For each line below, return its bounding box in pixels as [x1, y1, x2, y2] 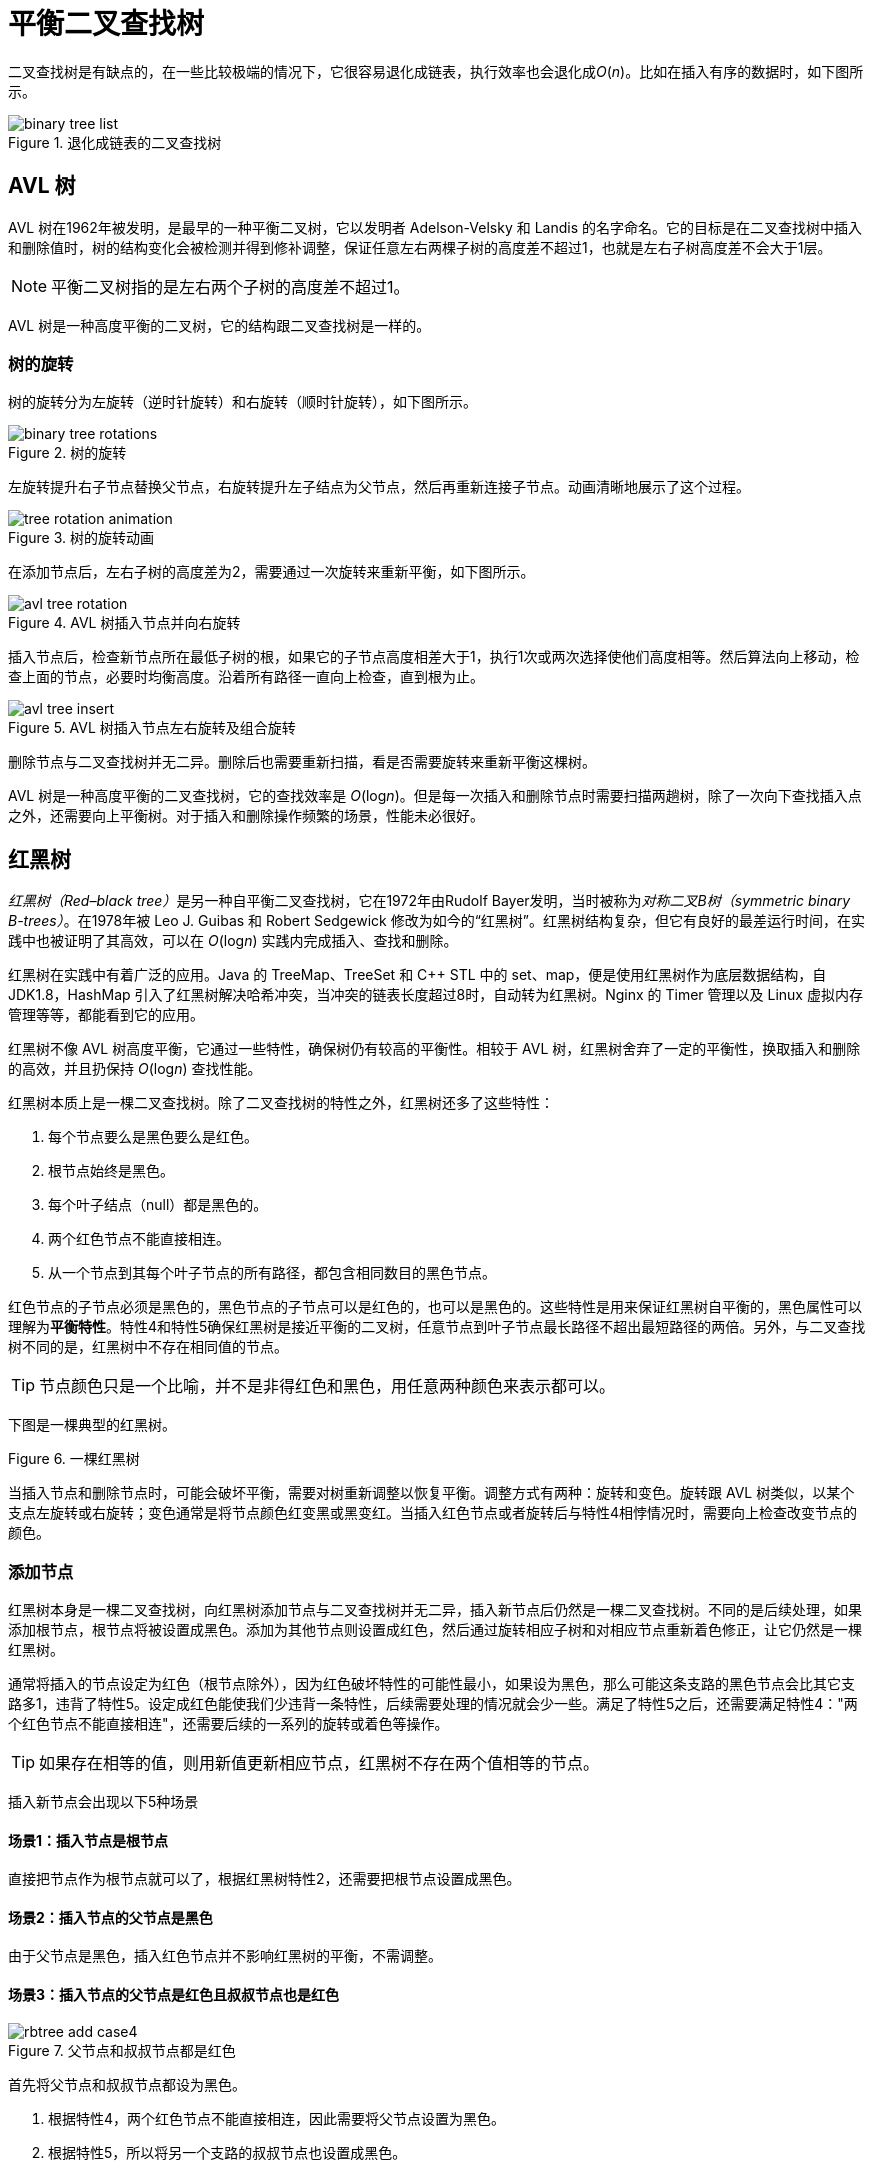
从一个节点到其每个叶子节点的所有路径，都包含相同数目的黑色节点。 [48, 1264, 496, 1282]
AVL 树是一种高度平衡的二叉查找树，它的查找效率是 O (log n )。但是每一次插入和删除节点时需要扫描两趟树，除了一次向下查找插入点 [8, 787, 862, 805]
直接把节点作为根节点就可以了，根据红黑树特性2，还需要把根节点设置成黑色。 [8, 1870, 521, 1888]
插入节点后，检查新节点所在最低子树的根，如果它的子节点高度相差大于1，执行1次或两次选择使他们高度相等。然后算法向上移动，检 [8, 648, 860, 666]
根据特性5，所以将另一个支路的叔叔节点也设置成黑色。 [48, 2143, 407, 2161]
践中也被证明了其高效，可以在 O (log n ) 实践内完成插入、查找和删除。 [8, 932, 458, 950]
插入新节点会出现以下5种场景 [8, 1792, 199, 1810]
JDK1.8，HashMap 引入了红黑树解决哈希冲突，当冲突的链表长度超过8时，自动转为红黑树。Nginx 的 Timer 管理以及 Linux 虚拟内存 [8, 986, 863, 1004]
